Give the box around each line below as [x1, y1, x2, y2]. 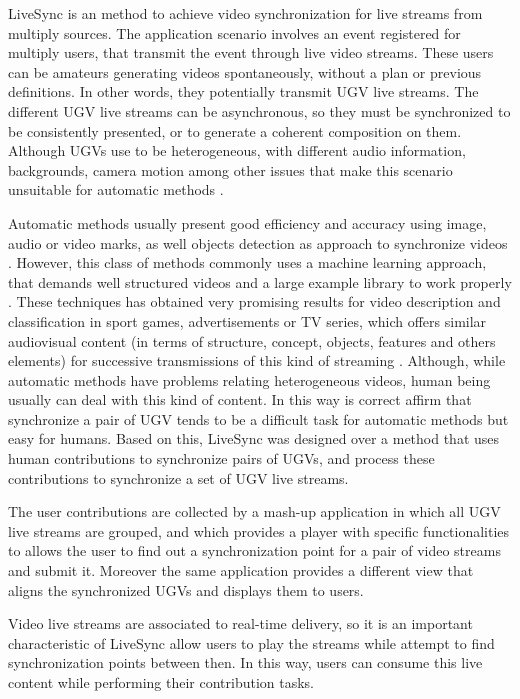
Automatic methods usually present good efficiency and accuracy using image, [8, 212, 487, 233]
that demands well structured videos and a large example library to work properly [8, 271, 512, 292]
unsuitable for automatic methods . [8, 179, 224, 200]
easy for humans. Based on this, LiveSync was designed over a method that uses [8, 428, 500, 449]
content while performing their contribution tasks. [8, 672, 315, 692]
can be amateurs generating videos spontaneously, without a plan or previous [8, 61, 482, 82]
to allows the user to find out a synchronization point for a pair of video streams [8, 540, 501, 561]
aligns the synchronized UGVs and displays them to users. [8, 579, 364, 600]
